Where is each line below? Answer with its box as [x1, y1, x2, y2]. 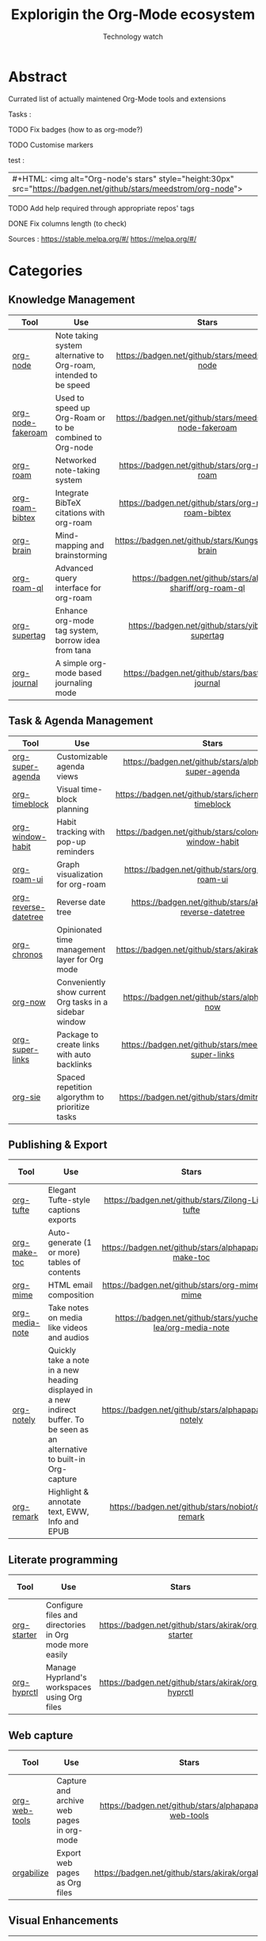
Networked [55, 454, 97, 465]
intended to [55, 370, 97, 381]
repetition [56, 1081, 93, 1092]
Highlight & [47, 1487, 89, 1498]
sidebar [56, 1006, 85, 1017]
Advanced [55, 562, 93, 573]
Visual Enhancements [8, 1914, 119, 1928]
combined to [55, 431, 102, 443]
